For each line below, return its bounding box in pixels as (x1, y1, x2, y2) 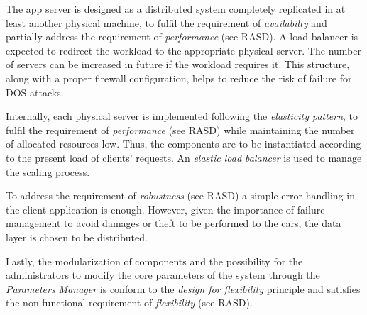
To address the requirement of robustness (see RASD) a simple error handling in (6, 188, 355, 203)
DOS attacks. (6, 84, 64, 99)
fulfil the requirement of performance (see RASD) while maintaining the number (6, 122, 355, 137)
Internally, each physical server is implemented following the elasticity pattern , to (6, 109, 358, 123)
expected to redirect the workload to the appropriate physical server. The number (6, 43, 361, 57)
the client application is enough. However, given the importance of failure (6, 201, 325, 216)
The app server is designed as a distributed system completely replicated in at (6, 1, 346, 16)
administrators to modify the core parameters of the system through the (6, 267, 320, 282)
